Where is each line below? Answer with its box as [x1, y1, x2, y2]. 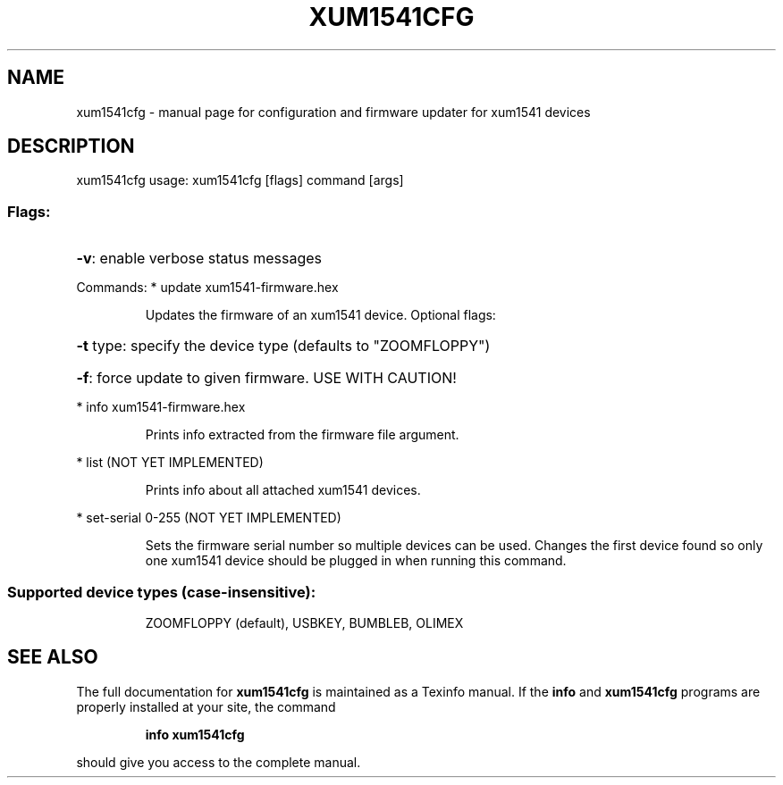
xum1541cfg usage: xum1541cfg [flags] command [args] [76, 172, 404, 188]
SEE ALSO [7, 646, 98, 669]
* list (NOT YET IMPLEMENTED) [76, 455, 264, 471]
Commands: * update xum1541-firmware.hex [76, 280, 339, 296]
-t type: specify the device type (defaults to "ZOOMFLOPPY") [76, 337, 491, 355]
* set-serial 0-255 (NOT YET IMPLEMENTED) [76, 510, 341, 526]
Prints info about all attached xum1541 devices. [145, 482, 421, 498]
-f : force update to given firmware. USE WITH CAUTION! [76, 369, 457, 388]
